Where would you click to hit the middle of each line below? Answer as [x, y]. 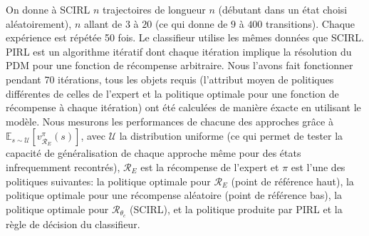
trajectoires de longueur [154, 9]
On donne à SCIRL [48, 9]
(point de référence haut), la [292, 181]
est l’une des [318, 166]
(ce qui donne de [191, 23]
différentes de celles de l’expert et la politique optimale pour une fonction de [172, 93]
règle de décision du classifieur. [73, 224]
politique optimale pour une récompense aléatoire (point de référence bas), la [174, 195]
